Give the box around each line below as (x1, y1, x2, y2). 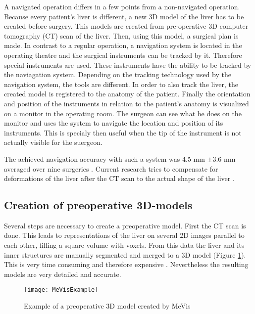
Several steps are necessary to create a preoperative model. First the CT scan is (4, 220, 246, 230)
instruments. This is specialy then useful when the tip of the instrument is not (4, 127, 242, 137)
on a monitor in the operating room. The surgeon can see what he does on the (4, 108, 242, 118)
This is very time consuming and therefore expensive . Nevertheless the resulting (4, 259, 249, 269)
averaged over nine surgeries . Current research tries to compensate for (4, 163, 218, 174)
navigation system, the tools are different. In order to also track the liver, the (4, 79, 239, 89)
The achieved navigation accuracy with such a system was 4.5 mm (4, 153, 205, 164)
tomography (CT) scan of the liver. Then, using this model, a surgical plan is (4, 30, 239, 41)
